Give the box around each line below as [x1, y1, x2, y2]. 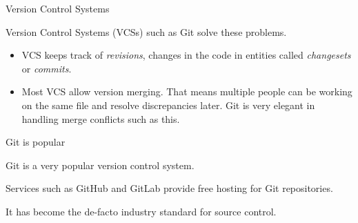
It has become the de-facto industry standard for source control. [6, 204, 277, 218]
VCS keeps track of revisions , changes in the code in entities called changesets [21, 48, 351, 62]
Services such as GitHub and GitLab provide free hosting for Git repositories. [6, 181, 333, 195]
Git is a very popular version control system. [6, 157, 195, 172]
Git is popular [6, 135, 66, 149]
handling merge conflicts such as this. [21, 111, 180, 126]
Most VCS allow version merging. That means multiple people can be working [21, 84, 352, 99]
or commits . [21, 61, 72, 75]
